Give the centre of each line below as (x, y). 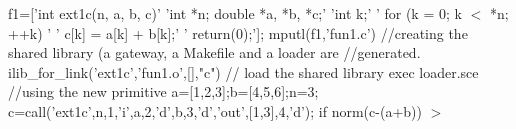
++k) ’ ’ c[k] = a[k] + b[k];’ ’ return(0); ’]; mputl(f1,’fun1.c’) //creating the (238, 32)
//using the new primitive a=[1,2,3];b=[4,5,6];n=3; (163, 91)
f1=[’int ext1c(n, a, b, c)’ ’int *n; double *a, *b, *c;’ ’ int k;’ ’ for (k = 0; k (235, 13)
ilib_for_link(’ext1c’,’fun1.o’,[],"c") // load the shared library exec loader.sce (243, 71)
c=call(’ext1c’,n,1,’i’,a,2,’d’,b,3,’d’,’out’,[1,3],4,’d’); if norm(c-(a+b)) (215, 110)
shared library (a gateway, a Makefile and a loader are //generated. (214, 52)
